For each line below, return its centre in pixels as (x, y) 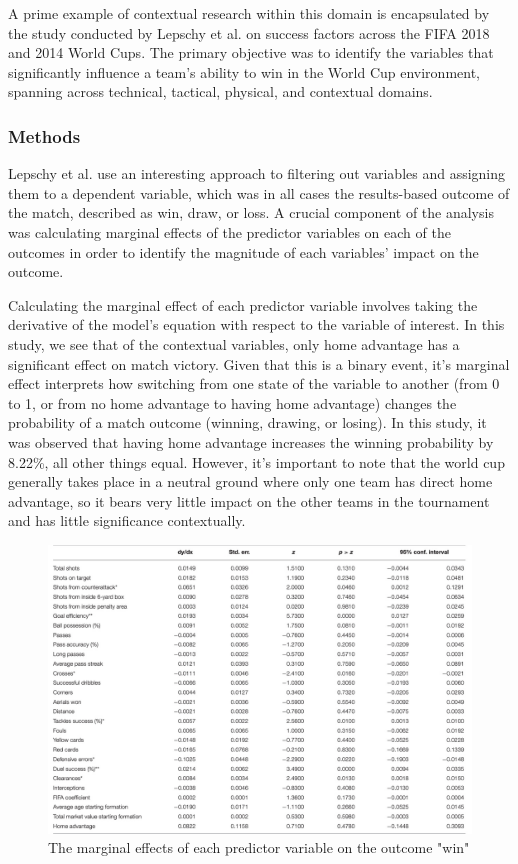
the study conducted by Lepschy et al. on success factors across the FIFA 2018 (249, 32)
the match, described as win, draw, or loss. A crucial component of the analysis (251, 212)
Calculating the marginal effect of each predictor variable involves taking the (243, 304)
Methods (44, 135)
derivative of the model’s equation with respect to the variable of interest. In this (256, 324)
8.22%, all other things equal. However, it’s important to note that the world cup (256, 461)
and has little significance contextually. (127, 520)
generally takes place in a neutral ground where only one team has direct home (250, 481)
